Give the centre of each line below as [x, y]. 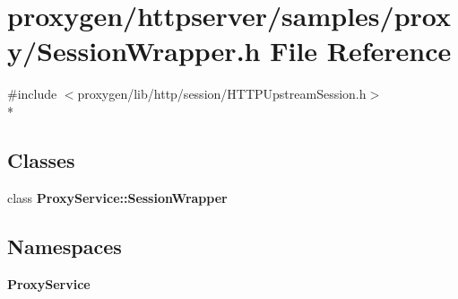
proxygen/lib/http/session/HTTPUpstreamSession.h [222, 94]
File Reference [361, 51]
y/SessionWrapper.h [134, 51]
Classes [41, 159]
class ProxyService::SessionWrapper [117, 197]
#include [32, 94]
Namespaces [65, 246]
